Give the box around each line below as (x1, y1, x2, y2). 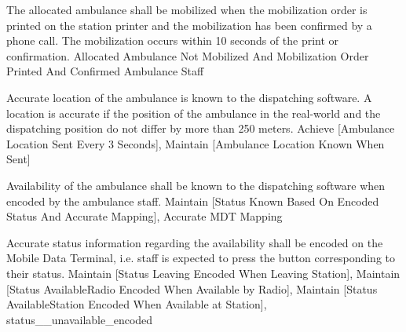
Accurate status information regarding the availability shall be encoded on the (6, 234, 383, 250)
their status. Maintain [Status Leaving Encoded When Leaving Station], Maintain (6, 265, 401, 281)
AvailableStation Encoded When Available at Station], (6, 296, 267, 312)
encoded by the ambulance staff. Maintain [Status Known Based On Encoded (6, 192, 379, 209)
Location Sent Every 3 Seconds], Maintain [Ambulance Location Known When (6, 135, 385, 151)
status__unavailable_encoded (6, 311, 153, 327)
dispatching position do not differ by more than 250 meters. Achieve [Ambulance (6, 120, 395, 137)
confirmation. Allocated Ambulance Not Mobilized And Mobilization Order (6, 47, 369, 64)
